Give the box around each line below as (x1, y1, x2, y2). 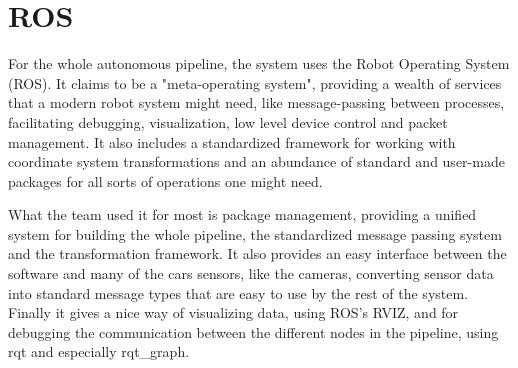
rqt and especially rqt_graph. (8, 341, 190, 362)
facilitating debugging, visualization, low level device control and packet (8, 111, 448, 132)
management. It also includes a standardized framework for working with (8, 131, 456, 152)
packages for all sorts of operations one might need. (8, 170, 323, 191)
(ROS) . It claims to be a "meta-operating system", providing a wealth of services (8, 72, 502, 93)
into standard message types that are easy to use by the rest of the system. (8, 282, 469, 303)
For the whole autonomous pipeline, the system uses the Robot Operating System (8, 53, 510, 74)
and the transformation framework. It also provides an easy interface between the (8, 243, 507, 264)
